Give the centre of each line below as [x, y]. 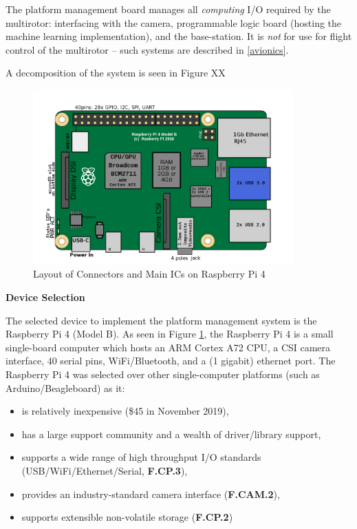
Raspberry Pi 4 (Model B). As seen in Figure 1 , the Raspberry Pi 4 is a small [170, 334]
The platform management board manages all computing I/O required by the [168, 9]
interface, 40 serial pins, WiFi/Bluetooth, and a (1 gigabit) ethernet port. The [171, 361]
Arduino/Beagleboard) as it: [65, 387]
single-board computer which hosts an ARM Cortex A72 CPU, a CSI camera [168, 347]
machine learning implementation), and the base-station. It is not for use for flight [179, 36]
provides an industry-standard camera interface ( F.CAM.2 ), [151, 494]
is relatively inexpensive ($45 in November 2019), [125, 411]
